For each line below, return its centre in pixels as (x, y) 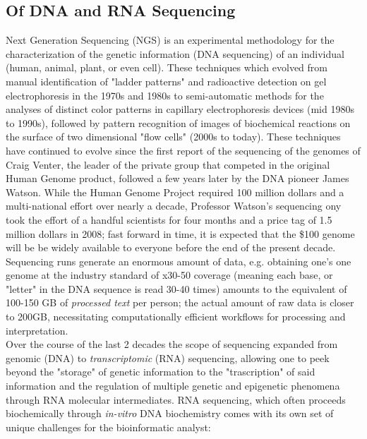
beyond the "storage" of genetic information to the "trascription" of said (161, 372)
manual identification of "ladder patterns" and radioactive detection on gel (166, 81)
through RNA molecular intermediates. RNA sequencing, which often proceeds (176, 399)
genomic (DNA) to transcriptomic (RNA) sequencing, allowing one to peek (168, 357)
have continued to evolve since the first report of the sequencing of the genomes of (183, 150)
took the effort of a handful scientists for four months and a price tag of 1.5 (169, 219)
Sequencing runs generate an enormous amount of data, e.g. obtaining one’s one (179, 261)
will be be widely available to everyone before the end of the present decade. (171, 247)
